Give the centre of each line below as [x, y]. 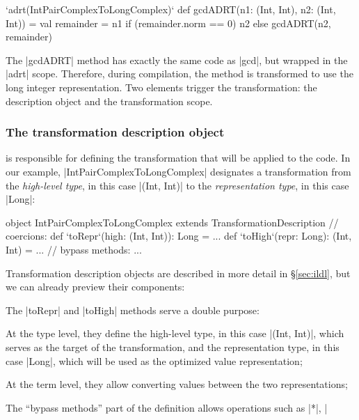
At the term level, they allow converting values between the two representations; [177, 384]
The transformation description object [115, 132]
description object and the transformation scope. [109, 101]
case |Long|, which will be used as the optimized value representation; [154, 360]
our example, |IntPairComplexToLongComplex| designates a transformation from [178, 171]
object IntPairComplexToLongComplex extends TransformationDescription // [172, 222]
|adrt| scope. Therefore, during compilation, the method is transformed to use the [179, 73]
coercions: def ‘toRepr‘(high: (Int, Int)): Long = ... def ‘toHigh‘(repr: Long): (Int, [179, 236]
